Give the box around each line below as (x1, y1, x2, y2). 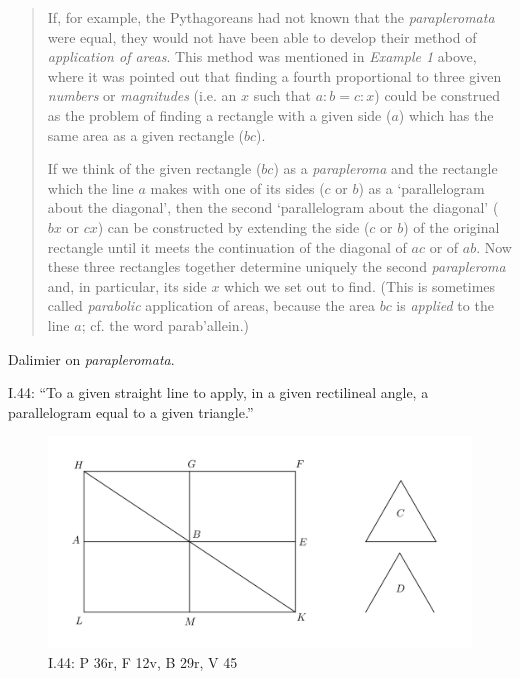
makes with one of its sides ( (150, 177, 325, 198)
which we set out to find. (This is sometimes (224, 275, 496, 296)
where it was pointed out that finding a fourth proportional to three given (47, 65, 502, 86)
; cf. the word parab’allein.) (81, 314, 249, 335)
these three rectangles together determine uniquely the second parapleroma (47, 256, 506, 277)
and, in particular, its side (47, 275, 207, 296)
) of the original (403, 216, 500, 237)
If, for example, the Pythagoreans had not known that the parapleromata (47, 7, 495, 27)
